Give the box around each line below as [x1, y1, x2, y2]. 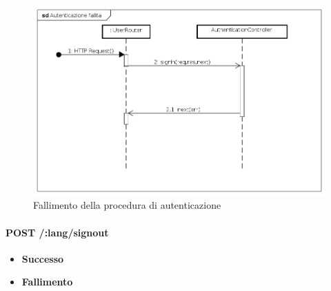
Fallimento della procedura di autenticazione [33, 198, 221, 212]
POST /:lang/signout [6, 225, 109, 239]
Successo [21, 251, 64, 265]
